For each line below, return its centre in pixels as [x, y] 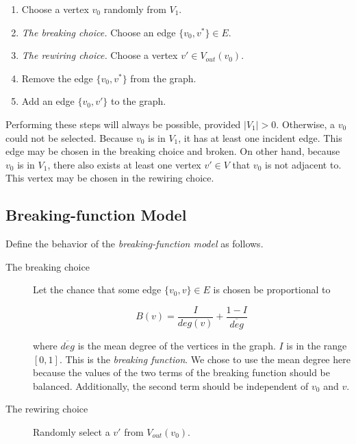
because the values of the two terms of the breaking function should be [181, 372]
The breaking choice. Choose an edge [99, 32]
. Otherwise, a [306, 124]
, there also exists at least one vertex [124, 164]
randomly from [135, 9]
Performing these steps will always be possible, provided [123, 124]
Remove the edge [57, 78]
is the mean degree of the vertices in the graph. [177, 346]
